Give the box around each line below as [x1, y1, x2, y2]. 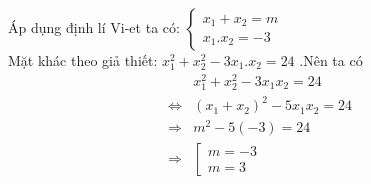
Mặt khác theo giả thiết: [8, 50, 158, 70]
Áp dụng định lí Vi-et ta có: [8, 17, 180, 37]
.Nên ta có [299, 50, 363, 70]
